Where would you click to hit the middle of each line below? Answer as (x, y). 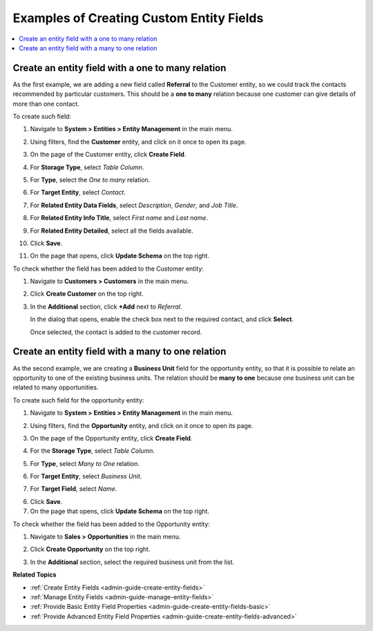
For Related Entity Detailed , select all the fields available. (112, 231)
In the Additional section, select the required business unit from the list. (132, 562)
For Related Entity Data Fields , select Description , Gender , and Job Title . (134, 205)
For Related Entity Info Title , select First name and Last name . (119, 218)
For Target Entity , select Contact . (78, 193)
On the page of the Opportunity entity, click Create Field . (111, 438)
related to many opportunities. (56, 387)
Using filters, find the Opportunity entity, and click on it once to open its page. (142, 425)
